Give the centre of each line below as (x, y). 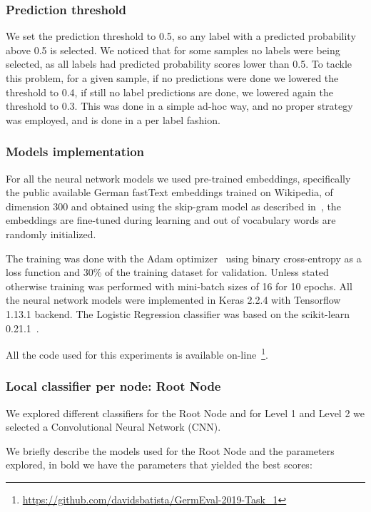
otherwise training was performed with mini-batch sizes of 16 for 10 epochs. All (179, 286)
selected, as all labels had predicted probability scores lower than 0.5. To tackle (179, 64)
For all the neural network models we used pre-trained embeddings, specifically (178, 178)
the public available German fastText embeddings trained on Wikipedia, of (169, 192)
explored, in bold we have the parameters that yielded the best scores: (159, 465)
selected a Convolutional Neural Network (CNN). (113, 427)
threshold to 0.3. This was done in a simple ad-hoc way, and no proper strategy (179, 106)
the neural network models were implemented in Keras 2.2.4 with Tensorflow (173, 300)
